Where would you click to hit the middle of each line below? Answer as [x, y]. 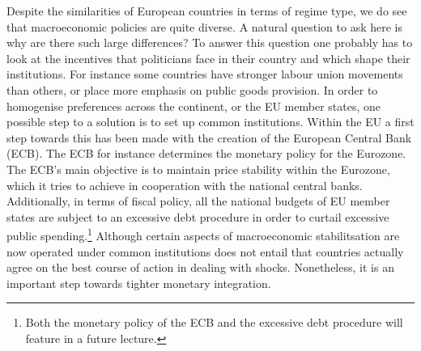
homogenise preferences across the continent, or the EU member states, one [193, 106]
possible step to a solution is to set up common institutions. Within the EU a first [210, 122]
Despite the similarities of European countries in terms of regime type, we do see [207, 11]
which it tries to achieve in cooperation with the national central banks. [185, 185]
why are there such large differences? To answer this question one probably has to [210, 42]
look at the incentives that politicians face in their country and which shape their [208, 58]
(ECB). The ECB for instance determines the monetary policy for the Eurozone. [206, 153]
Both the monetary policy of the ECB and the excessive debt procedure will [214, 322]
